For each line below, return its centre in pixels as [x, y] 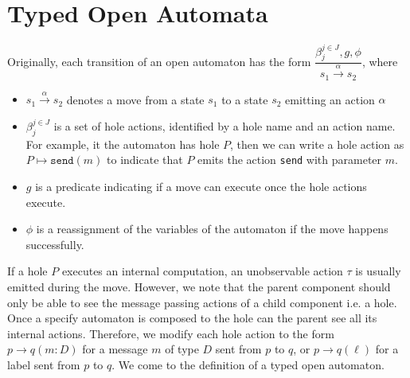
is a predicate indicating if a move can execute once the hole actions [201, 186]
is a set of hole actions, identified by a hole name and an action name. [225, 125]
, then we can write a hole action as [317, 144]
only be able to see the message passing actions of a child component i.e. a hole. [202, 302]
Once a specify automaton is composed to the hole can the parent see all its [192, 318]
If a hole [27, 271]
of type [182, 349]
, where [380, 61]
